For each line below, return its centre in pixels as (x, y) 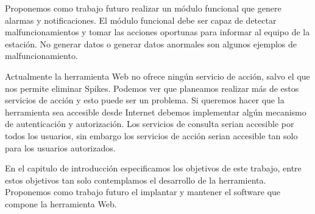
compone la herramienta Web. (61, 203)
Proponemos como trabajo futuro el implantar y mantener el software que (143, 192)
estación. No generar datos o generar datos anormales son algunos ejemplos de (151, 43)
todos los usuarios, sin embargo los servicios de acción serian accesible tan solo (151, 135)
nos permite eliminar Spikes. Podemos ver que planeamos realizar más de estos (152, 88)
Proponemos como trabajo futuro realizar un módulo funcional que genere (143, 8)
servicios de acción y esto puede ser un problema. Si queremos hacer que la (145, 100)
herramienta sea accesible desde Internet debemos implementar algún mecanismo (156, 112)
